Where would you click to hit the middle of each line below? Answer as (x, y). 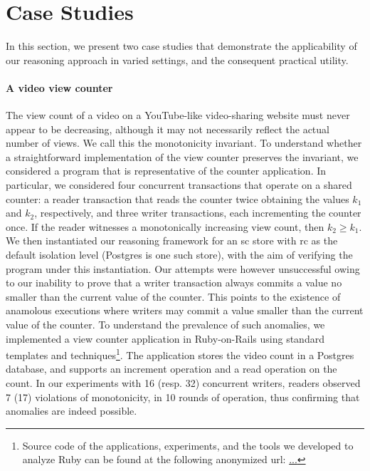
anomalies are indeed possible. (72, 411)
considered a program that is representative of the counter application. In (166, 171)
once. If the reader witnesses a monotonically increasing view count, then (165, 226)
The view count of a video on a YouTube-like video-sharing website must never (178, 115)
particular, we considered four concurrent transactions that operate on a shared (179, 185)
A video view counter (59, 87)
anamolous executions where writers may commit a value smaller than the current (185, 310)
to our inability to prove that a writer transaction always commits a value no (174, 283)
